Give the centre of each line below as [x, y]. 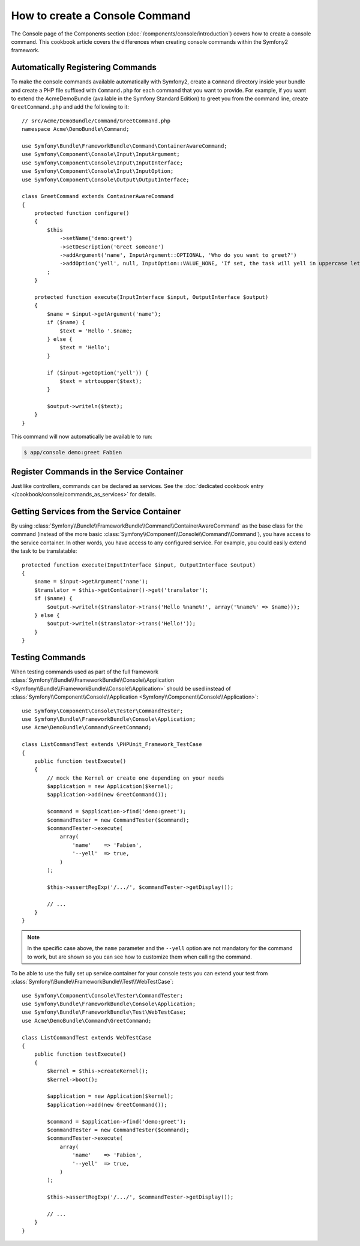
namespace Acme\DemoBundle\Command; [76, 129]
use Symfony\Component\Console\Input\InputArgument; [101, 154]
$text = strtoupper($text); [101, 381]
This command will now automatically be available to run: [82, 437]
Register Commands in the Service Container [97, 471]
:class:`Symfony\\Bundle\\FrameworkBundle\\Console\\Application [93, 680]
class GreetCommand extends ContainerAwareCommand [98, 196]
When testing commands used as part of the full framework [85, 672]
